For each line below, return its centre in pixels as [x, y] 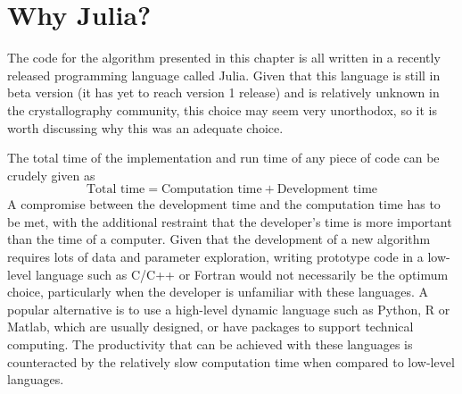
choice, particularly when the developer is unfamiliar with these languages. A [218, 292]
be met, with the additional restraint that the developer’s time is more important [230, 221]
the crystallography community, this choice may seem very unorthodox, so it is [222, 109]
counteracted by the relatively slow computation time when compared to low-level [231, 361]
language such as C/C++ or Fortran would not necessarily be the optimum [242, 274]
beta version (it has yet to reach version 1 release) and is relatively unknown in [223, 92]
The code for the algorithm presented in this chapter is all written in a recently [224, 58]
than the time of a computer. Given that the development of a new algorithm [219, 239]
